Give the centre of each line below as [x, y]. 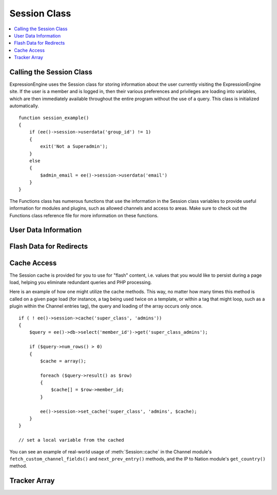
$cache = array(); [63, 361]
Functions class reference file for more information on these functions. [84, 215]
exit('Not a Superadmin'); [74, 147]
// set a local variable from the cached [71, 440]
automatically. [24, 106]
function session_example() [54, 118]
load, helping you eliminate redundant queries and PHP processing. [81, 282]
